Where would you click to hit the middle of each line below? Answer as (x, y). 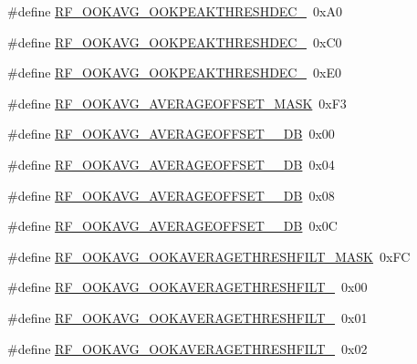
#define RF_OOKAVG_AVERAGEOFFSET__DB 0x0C (172, 226)
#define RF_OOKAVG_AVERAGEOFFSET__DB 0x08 (171, 195)
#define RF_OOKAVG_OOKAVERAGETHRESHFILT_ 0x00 (188, 287)
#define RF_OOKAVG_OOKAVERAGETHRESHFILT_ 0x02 (188, 348)
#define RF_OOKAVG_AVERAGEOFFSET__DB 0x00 (171, 134)
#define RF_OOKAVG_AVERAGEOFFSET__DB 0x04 (171, 164)
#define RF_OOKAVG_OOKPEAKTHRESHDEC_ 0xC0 (175, 42)
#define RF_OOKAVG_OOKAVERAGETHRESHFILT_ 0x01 (188, 317)
